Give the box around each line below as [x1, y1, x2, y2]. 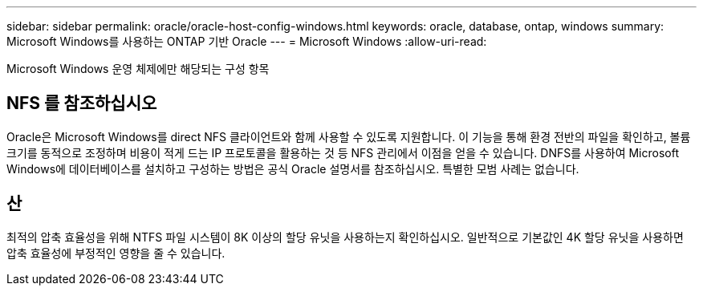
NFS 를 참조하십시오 [6, 93, 157, 114]
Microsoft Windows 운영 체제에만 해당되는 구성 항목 [6, 62, 270, 75]
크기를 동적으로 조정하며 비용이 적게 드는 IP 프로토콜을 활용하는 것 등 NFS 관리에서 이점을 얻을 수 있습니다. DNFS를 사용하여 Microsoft [6, 145, 680, 160]
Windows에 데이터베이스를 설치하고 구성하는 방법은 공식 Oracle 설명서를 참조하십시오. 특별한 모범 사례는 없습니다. [6, 161, 579, 176]
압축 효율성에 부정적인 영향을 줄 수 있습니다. [6, 245, 226, 260]
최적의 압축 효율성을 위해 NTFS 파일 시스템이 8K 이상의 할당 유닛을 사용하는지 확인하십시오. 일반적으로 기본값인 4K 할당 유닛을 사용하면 [6, 229, 684, 244]
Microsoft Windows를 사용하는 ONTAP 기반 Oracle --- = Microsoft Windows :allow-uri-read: [6, 34, 487, 48]
